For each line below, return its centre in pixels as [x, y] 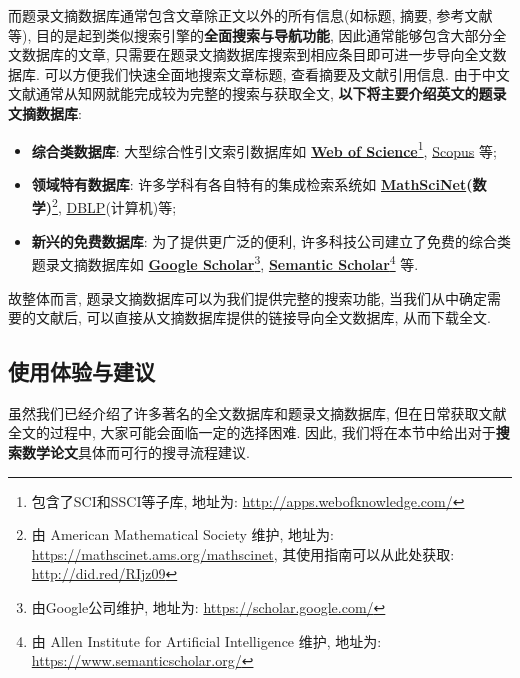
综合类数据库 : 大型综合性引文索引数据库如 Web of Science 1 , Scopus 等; [264, 149]
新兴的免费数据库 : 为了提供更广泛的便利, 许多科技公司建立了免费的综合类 [271, 240]
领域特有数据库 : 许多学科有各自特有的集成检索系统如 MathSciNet [249, 183]
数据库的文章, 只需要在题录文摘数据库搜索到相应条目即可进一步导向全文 [257, 54]
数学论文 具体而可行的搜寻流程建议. [135, 452]
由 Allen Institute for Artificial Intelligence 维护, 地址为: [206, 640]
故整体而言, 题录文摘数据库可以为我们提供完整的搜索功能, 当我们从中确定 [248, 297]
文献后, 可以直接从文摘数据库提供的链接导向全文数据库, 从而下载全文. [263, 317]
